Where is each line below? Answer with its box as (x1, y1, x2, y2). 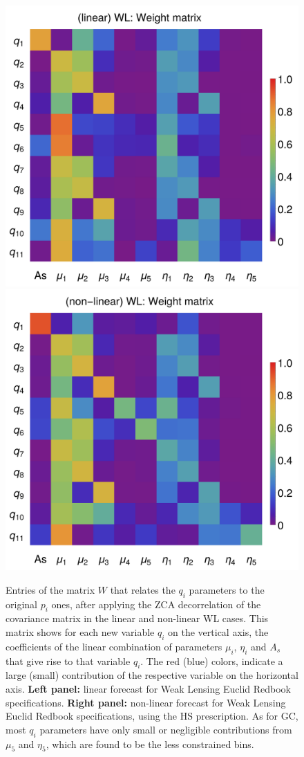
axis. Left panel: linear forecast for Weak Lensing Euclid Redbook (6, 681, 291, 695)
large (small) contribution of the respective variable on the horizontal (6, 668, 298, 682)
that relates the (110, 582, 175, 596)
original (6, 596, 37, 611)
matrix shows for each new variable (6, 624, 155, 639)
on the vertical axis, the (168, 624, 269, 639)
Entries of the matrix (6, 582, 95, 596)
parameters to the (189, 582, 265, 596)
